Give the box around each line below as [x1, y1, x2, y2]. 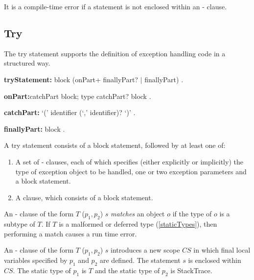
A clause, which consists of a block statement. [15, 192, 153, 202]
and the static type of [94, 265, 160, 275]
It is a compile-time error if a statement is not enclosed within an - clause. [4, 1, 227, 11]
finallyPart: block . [4, 123, 65, 134]
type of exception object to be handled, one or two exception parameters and [15, 166, 247, 176]
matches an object [111, 209, 165, 219]
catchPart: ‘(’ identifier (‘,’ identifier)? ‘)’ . [4, 107, 136, 117]
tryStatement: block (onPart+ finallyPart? [4, 74, 138, 84]
